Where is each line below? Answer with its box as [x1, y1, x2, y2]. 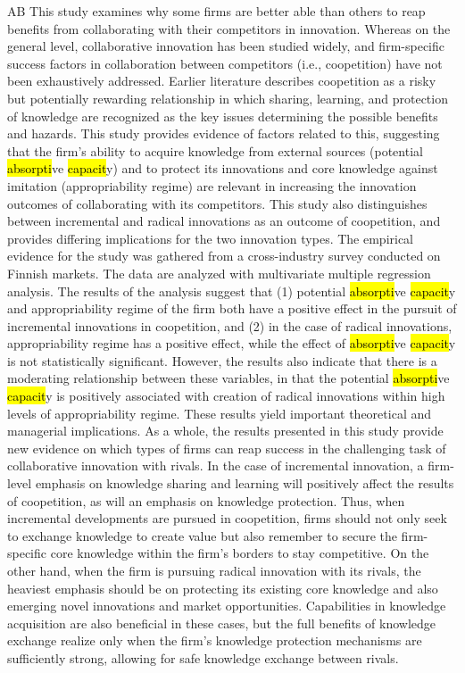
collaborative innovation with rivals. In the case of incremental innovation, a [7, 456, 424, 475]
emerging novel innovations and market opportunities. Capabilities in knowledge [7, 596, 446, 615]
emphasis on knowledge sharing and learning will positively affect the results [35, 474, 454, 493]
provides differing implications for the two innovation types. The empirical [7, 228, 414, 247]
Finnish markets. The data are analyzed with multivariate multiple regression [7, 263, 431, 282]
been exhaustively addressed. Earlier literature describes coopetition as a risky [7, 71, 436, 90]
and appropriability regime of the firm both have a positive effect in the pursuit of [7, 299, 457, 318]
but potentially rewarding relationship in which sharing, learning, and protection [7, 88, 448, 107]
